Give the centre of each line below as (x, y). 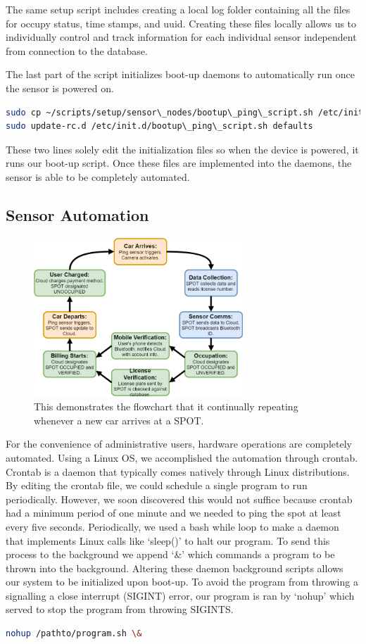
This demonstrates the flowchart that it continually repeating (166, 406)
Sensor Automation (77, 214)
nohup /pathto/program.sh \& (74, 634)
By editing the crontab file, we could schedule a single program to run (157, 485)
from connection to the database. (77, 50)
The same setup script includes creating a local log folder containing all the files (178, 9)
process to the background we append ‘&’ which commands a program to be (170, 554)
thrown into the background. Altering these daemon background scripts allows (175, 568)
